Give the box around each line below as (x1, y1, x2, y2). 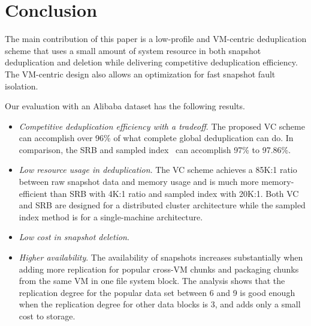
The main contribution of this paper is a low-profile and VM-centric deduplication (5, 32, 307, 45)
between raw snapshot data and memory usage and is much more (19, 175, 259, 188)
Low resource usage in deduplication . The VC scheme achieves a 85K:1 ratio (19, 163, 297, 176)
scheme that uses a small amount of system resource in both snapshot (5, 44, 261, 56)
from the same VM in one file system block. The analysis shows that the (19, 274, 285, 287)
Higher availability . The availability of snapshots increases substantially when (19, 251, 303, 264)
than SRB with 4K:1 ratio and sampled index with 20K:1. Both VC (50, 187, 299, 199)
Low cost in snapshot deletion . (19, 231, 129, 243)
